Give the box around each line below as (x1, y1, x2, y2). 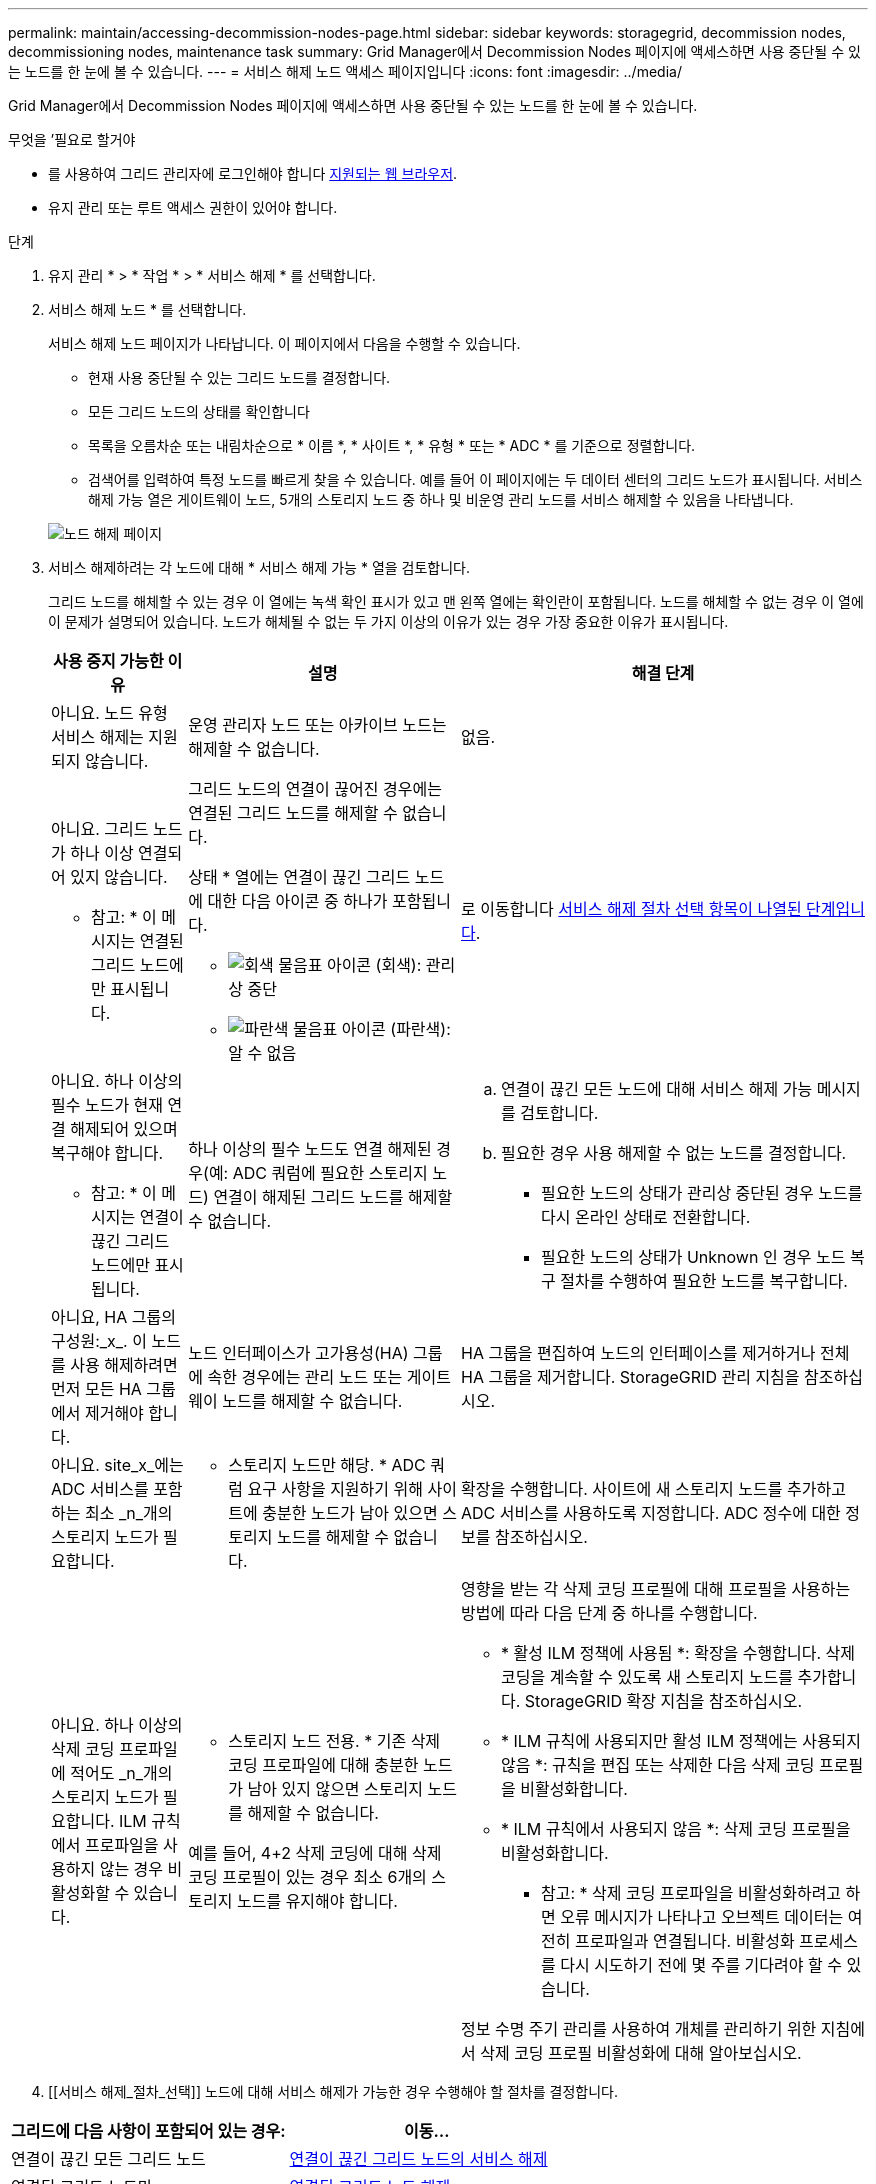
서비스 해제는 (51, 727, 144, 747)
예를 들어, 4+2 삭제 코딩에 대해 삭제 (188, 1843, 442, 1863)
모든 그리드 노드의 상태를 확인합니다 (88, 403, 310, 420)
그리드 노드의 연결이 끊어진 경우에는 (188, 779, 442, 799)
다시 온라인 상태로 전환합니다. (540, 1207, 751, 1227)
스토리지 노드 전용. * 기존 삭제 (228, 1731, 441, 1751)
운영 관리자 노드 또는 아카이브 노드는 (188, 715, 447, 735)
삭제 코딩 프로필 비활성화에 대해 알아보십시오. (480, 2043, 802, 2063)
